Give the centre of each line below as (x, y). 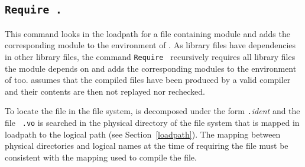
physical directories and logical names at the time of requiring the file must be (147, 146)
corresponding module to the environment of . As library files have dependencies (150, 45)
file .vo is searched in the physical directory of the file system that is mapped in (152, 123)
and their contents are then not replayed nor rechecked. (105, 91)
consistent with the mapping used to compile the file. (101, 157)
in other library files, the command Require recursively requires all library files (150, 56)
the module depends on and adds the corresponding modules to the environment (151, 68)
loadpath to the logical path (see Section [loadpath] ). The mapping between (143, 134)
